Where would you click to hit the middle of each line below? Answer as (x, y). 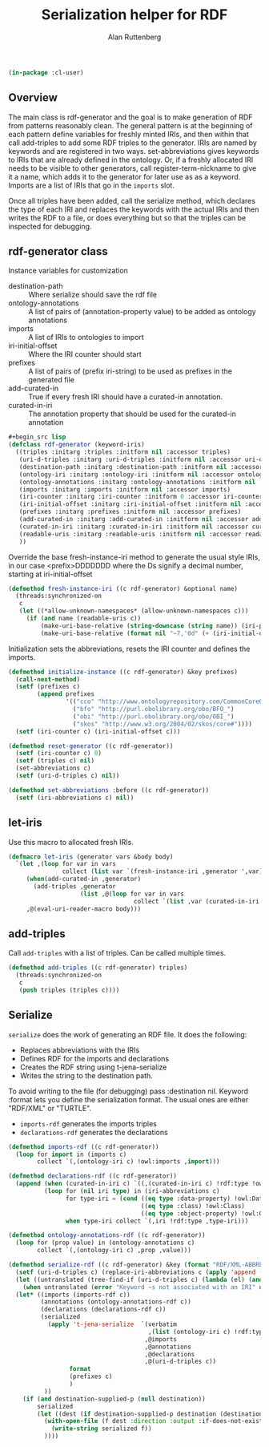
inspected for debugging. (50, 226)
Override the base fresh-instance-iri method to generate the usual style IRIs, (134, 557)
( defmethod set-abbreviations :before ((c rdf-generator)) (109, 790)
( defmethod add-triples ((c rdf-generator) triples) (98, 968)
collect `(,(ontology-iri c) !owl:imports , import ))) (128, 1162)
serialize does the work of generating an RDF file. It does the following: (128, 1034)
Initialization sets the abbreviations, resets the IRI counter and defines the (129, 649)
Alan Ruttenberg (134, 37)
